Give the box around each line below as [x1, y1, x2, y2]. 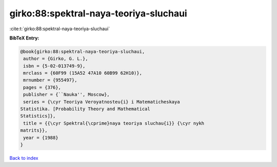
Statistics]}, [20, 113, 56, 119]
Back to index [9, 155, 38, 161]
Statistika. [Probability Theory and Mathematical [20, 106, 151, 112]
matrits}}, [20, 128, 48, 133]
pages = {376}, [23, 85, 62, 90]
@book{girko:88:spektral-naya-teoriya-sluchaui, [20, 49, 145, 54]
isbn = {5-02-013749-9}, [23, 63, 86, 69]
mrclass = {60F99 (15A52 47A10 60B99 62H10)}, [23, 70, 142, 76]
